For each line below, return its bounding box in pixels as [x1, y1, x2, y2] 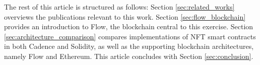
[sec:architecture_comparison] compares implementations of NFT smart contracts [4, 31, 256, 41]
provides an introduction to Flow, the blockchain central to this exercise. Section [4, 21, 253, 32]
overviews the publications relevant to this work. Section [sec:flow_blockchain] [4, 11, 246, 22]
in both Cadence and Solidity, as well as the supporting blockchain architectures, [4, 41, 254, 51]
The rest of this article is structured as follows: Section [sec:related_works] [4, 2, 235, 12]
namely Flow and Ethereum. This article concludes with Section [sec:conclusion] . [4, 50, 253, 61]
